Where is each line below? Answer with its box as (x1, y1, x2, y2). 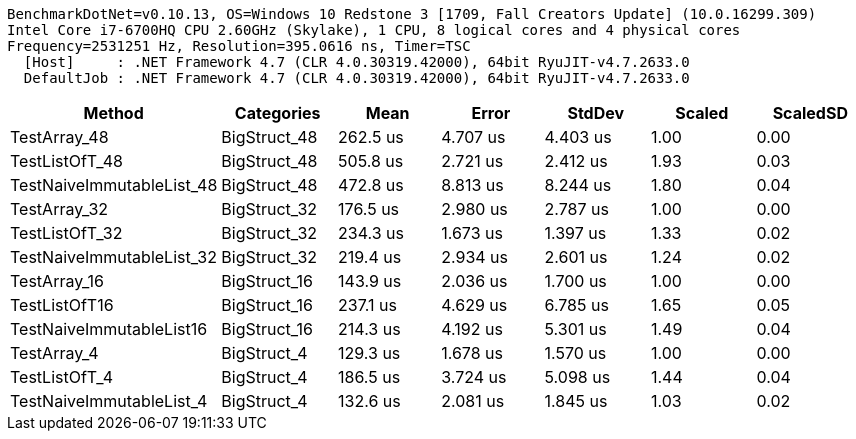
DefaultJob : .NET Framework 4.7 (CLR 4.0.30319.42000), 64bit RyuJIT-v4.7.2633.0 (23, 70, 690, 86)
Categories (234, 103, 321, 123)
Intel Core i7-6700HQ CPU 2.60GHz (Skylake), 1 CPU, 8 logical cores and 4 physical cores (7, 22, 741, 38)
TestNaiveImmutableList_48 (10, 175, 218, 195)
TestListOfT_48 (10, 151, 123, 171)
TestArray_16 (10, 271, 104, 291)
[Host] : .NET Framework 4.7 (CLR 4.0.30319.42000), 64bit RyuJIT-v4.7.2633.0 (23, 54, 690, 70)
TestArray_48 (10, 127, 109, 147)
